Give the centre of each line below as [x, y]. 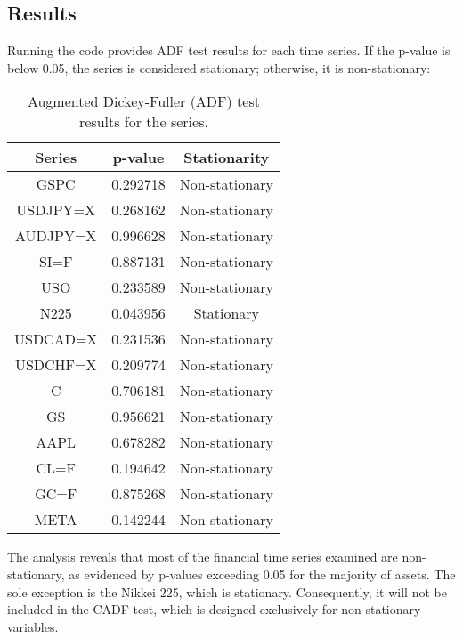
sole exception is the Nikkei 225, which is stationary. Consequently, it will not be [227, 591]
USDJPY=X [56, 210]
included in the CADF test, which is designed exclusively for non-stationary [214, 609]
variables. [33, 626]
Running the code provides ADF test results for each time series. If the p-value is [229, 50]
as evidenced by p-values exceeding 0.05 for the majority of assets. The [262, 574]
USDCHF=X [56, 365]
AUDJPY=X [56, 236]
